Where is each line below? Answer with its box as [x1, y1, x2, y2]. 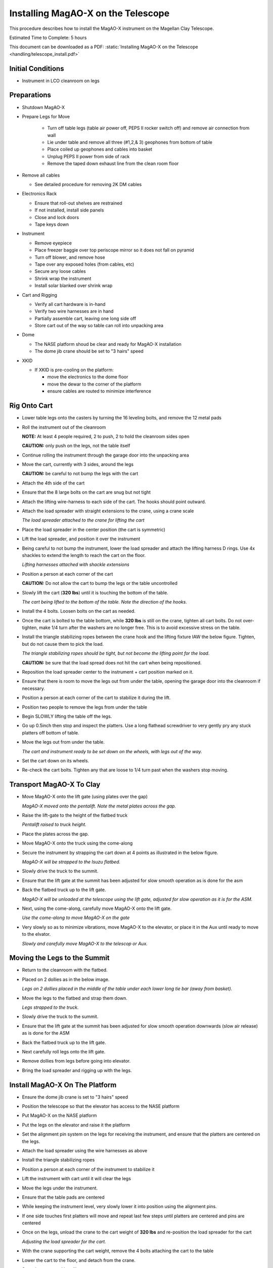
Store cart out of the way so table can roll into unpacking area [34, 323, 164, 329]
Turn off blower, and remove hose [34, 254, 106, 260]
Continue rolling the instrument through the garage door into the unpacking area [22, 452, 189, 458]
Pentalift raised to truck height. [22, 822, 87, 828]
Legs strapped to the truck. [22, 1004, 79, 1010]
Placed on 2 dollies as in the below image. [22, 976, 110, 982]
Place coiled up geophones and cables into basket [47, 146, 153, 152]
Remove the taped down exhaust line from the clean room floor [47, 160, 179, 167]
